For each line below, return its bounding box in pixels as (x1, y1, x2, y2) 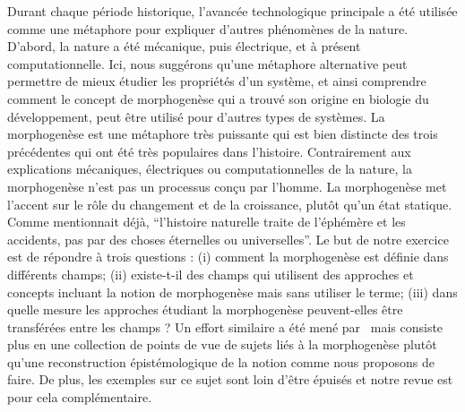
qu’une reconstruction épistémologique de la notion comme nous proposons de (7, 352, 435, 371)
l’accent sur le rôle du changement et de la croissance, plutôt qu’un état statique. (7, 194, 452, 213)
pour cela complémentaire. (7, 388, 152, 407)
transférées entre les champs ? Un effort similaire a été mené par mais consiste (7, 317, 443, 336)
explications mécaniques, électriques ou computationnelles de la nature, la (7, 159, 412, 178)
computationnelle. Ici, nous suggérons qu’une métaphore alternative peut (7, 54, 408, 73)
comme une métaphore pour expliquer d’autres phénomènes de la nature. (7, 19, 409, 38)
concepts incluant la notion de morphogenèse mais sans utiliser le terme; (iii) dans (7, 282, 458, 301)
